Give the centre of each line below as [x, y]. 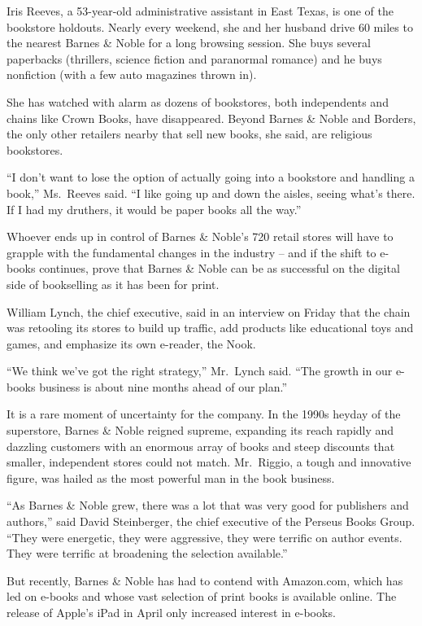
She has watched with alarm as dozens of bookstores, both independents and [198, 101]
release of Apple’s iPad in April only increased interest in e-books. [171, 612]
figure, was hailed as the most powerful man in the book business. [171, 477]
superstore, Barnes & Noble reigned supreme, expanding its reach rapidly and [200, 430]
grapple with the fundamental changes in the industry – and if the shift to [191, 252]
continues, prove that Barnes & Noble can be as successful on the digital [220, 268]
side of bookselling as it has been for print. [113, 284]
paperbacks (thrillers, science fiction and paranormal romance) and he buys [194, 58]
